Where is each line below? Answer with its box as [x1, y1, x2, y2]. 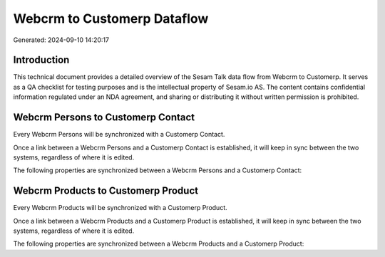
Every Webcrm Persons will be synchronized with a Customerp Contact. [13, 130, 225, 139]
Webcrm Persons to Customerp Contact [13, 111, 195, 124]
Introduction [13, 54, 70, 66]
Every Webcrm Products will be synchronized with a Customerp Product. [13, 204, 227, 212]
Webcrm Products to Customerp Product [13, 185, 199, 197]
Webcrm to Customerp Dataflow [13, 11, 209, 26]
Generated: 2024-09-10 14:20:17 [13, 36, 110, 44]
